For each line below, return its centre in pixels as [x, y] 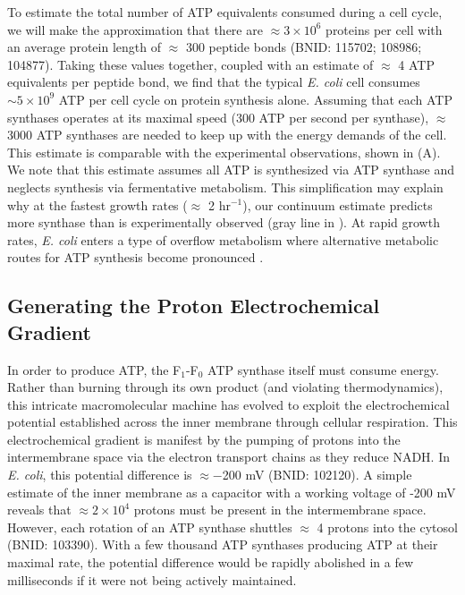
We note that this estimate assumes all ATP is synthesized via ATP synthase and [231, 170]
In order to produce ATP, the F [94, 369]
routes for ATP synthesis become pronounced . [135, 257]
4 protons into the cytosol [387, 527]
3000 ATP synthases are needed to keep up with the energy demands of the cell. [227, 135]
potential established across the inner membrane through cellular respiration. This [232, 422]
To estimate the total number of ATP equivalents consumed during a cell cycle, [225, 12]
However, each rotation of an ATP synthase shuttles [150, 527]
